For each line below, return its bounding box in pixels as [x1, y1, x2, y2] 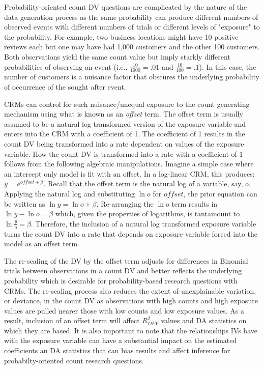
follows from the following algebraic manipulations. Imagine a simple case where [4, 158, 254, 169]
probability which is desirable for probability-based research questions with [4, 275, 238, 286]
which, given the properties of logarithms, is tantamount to [55, 208, 240, 219]
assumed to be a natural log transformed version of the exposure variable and [4, 118, 246, 129]
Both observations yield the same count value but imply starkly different [4, 51, 230, 62]
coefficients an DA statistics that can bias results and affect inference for [4, 345, 230, 356]
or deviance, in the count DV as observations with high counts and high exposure [4, 295, 258, 306]
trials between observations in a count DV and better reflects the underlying [4, 265, 242, 276]
